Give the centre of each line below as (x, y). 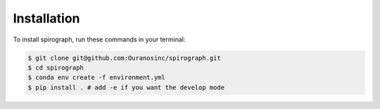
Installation (46, 18)
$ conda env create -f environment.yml (96, 78)
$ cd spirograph (56, 68)
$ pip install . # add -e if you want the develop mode (126, 87)
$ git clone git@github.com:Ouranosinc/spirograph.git (124, 58)
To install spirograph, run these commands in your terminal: (99, 39)
